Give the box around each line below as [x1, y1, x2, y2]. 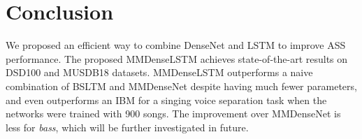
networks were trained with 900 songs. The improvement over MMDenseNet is [6, 106, 341, 121]
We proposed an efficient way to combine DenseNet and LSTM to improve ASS [6, 38, 346, 52]
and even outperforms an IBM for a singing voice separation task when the [6, 92, 327, 107]
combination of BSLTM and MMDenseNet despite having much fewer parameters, [6, 78, 357, 93]
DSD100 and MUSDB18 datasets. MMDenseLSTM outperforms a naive [6, 65, 313, 80]
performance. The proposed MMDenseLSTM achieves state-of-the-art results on [6, 51, 348, 66]
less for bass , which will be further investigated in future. [6, 119, 249, 134]
